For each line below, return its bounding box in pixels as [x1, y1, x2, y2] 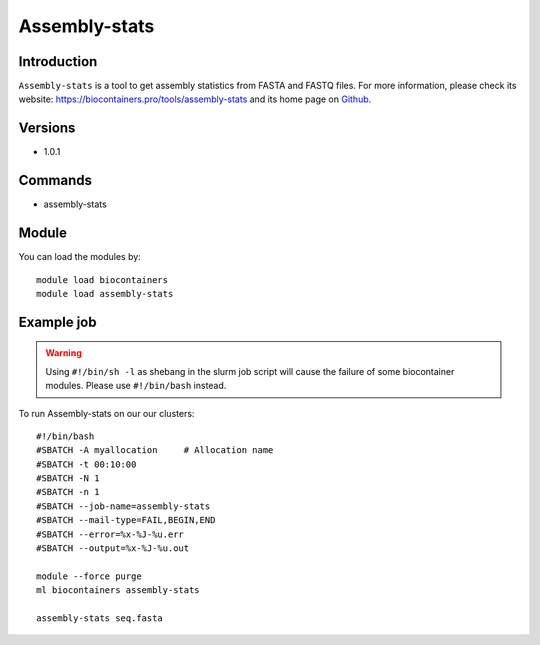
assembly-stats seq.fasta [36, 613, 164, 624]
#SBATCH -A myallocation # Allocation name [36, 445, 274, 456]
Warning [45, 347, 82, 359]
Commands [18, 172, 93, 189]
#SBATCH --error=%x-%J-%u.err [36, 528, 185, 540]
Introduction [18, 53, 98, 70]
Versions [18, 120, 76, 137]
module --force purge [36, 570, 142, 582]
